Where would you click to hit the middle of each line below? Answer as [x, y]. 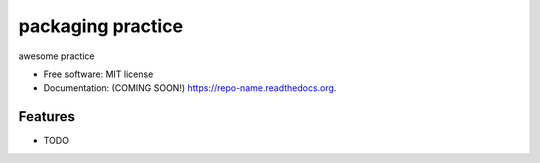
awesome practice [56, 56]
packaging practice [101, 26]
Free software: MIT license [98, 74]
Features [46, 116]
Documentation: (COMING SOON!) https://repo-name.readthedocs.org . [190, 88]
